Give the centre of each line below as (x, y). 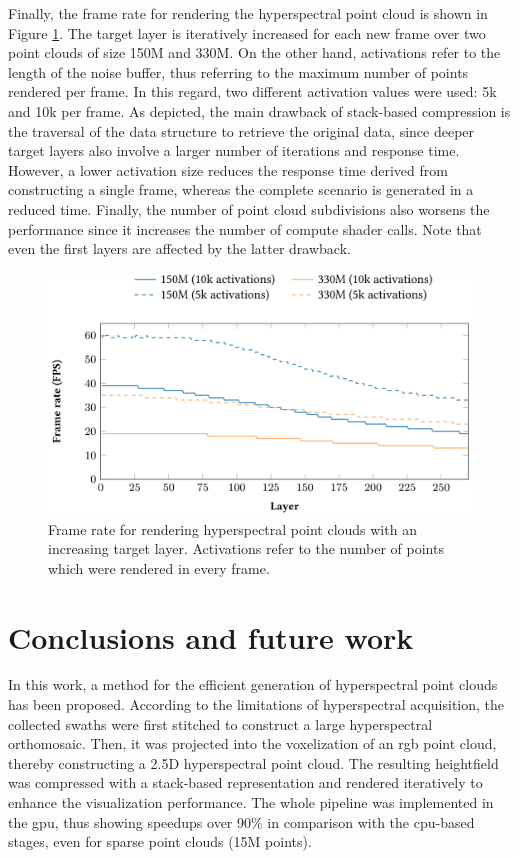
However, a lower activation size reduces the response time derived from (228, 169)
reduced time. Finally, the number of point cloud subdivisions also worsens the (249, 208)
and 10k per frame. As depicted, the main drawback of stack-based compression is (259, 110)
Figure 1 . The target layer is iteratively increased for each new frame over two (247, 32)
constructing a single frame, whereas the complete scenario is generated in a (241, 189)
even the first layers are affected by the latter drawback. (179, 248)
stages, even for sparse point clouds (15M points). (160, 841)
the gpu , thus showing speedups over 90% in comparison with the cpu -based (241, 821)
